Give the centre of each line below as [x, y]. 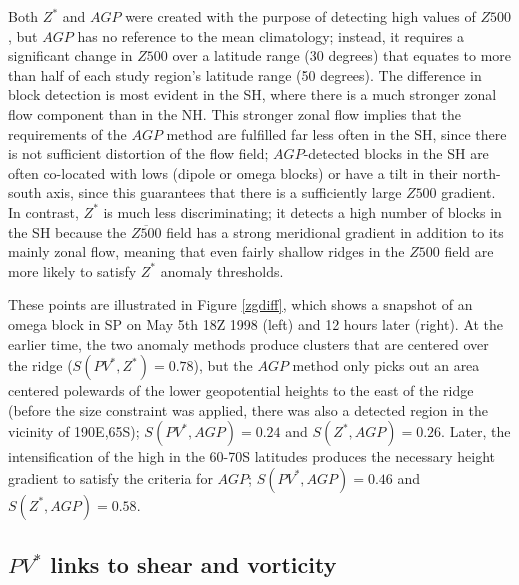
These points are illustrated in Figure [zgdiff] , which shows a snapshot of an [240, 304]
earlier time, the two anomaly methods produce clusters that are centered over [248, 343]
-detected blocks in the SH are [396, 153]
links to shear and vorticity [193, 564]
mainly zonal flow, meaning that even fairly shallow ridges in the [206, 251]
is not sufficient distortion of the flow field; [138, 153]
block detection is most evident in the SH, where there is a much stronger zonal [252, 94]
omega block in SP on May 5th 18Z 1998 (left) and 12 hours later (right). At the [256, 323]
